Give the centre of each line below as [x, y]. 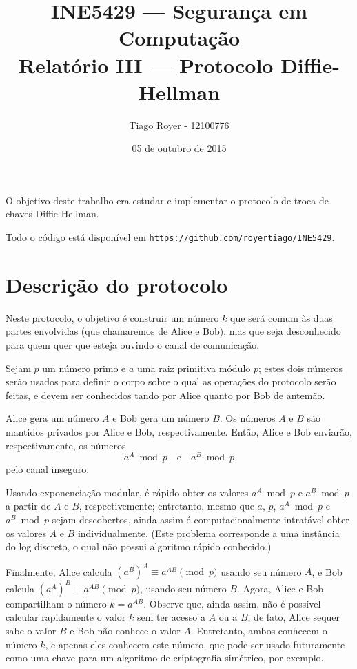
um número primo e [84, 368]
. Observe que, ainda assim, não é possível [232, 603]
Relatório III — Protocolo [146, 65]
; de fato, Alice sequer [294, 617]
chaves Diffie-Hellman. [52, 214]
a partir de [28, 506]
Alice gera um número [52, 418]
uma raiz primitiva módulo [194, 368]
